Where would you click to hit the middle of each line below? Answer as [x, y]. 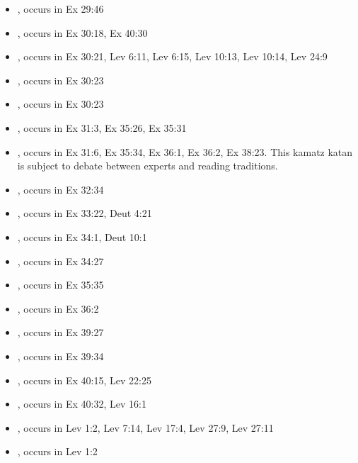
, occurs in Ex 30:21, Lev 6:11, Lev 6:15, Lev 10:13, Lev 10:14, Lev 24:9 [172, 56]
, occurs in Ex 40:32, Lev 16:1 [82, 404]
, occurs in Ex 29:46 [60, 9]
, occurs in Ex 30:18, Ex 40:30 [82, 32]
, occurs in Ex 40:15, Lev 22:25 [84, 380]
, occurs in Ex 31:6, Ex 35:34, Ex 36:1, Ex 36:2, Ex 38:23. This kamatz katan [185, 151]
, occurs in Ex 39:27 [60, 332]
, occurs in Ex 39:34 [60, 356]
